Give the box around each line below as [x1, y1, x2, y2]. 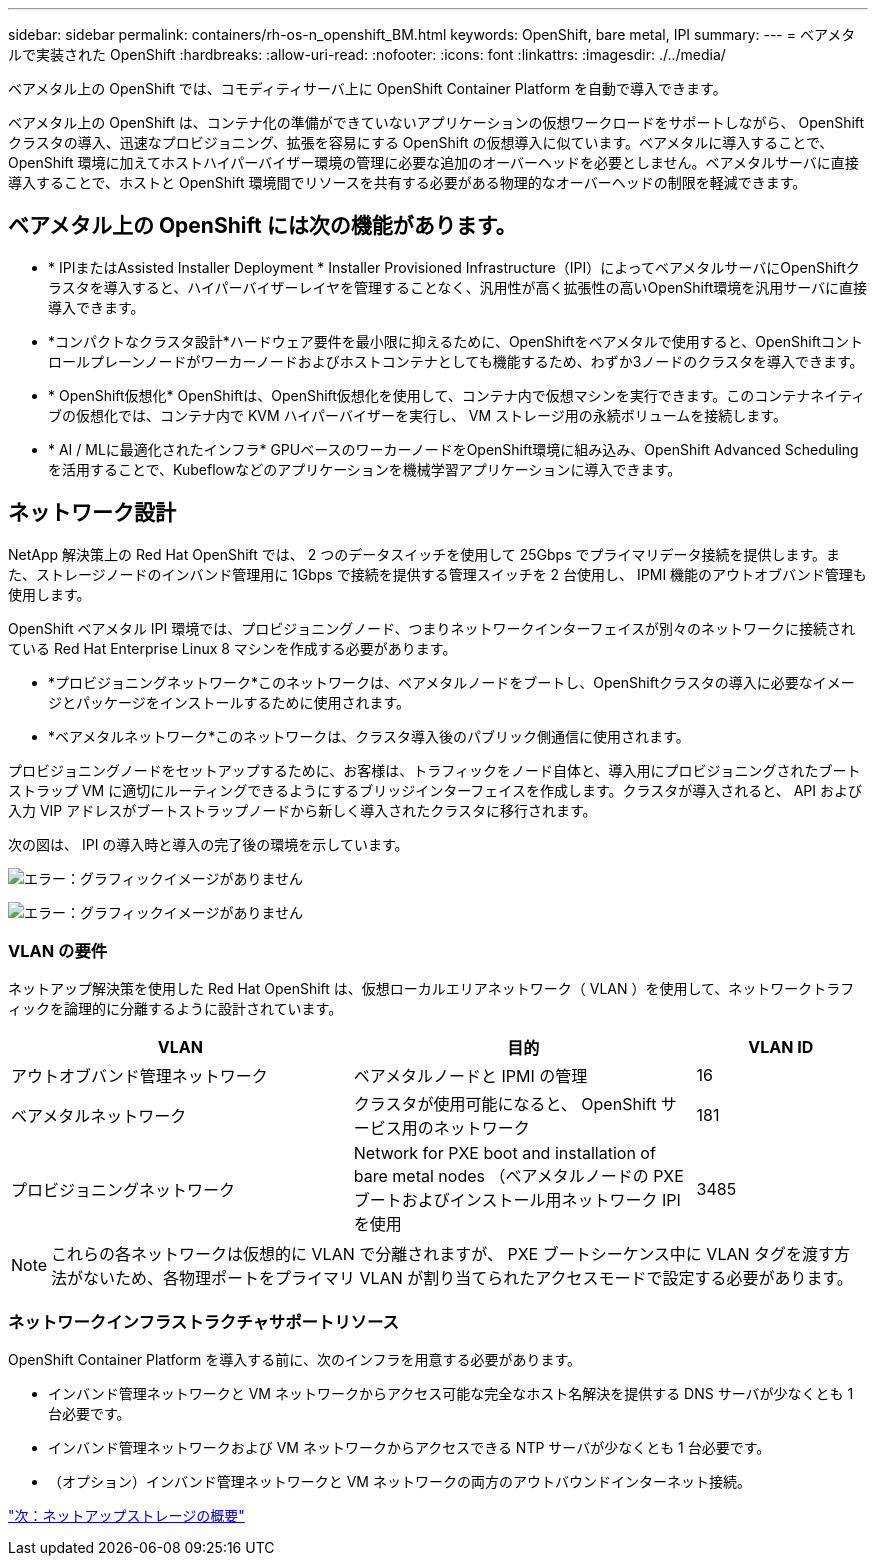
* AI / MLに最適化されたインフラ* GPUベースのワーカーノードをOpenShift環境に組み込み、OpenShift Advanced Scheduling [48, 440, 859, 458]
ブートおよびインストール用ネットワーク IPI [353, 1190, 681, 1211]
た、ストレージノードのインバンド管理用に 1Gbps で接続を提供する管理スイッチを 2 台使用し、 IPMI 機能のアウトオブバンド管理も [8, 565, 867, 583]
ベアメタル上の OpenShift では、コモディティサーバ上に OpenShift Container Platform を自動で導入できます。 [8, 80, 727, 97]
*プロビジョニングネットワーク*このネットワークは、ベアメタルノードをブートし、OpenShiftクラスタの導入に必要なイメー [48, 673, 855, 691]
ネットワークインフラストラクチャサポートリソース [8, 1311, 399, 1332]
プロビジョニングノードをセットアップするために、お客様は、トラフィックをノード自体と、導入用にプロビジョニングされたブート [8, 761, 861, 779]
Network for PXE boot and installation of [353, 1143, 656, 1164]
